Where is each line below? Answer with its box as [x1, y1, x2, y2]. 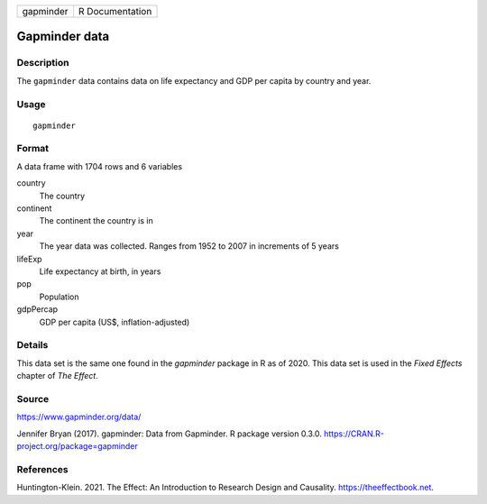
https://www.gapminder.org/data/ [16, 411, 142, 423]
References [16, 463, 69, 475]
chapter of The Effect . [16, 371, 98, 381]
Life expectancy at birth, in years [39, 266, 161, 277]
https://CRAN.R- [323, 428, 385, 439]
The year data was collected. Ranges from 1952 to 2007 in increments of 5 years [39, 241, 340, 252]
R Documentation [78, 5, 152, 17]
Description [16, 57, 69, 69]
